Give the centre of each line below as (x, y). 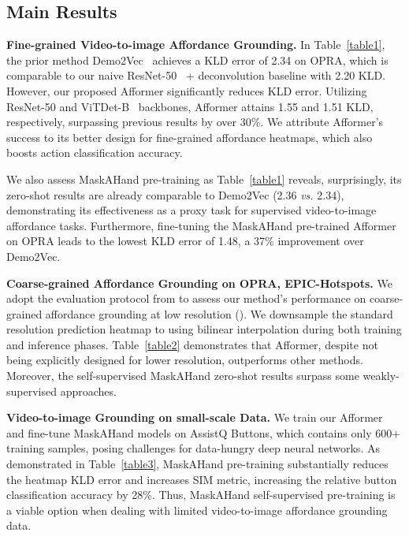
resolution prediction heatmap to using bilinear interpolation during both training (204, 329)
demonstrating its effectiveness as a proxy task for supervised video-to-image (191, 210)
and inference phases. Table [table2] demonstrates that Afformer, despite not (192, 344)
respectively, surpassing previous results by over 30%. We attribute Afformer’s (195, 122)
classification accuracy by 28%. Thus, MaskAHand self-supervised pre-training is (201, 495)
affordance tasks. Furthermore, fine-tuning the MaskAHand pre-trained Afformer (201, 225)
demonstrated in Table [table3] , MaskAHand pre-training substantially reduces (197, 464)
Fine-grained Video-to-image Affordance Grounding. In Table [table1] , (196, 45)
